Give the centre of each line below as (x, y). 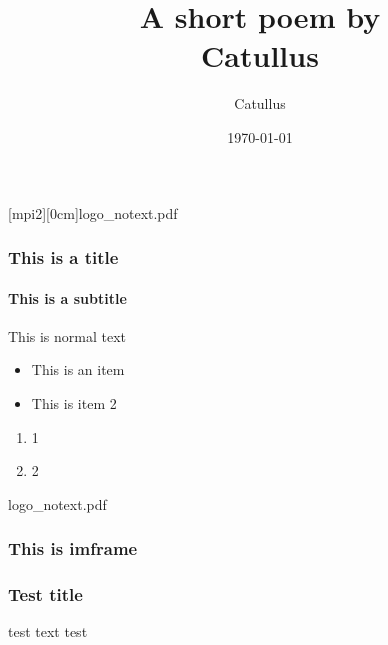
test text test (48, 631)
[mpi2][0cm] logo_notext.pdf (93, 212)
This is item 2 (74, 402)
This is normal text (67, 335)
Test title (45, 594)
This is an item (78, 369)
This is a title (63, 257)
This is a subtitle (67, 297)
